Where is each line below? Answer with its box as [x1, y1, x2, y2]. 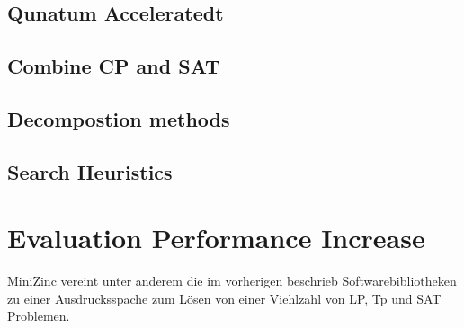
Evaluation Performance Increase [7, 219, 425, 256]
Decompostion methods [7, 104, 230, 132]
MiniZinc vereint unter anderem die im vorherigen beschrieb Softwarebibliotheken [7, 271, 457, 290]
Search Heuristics [7, 157, 173, 185]
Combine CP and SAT [7, 52, 220, 80]
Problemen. [7, 306, 70, 325]
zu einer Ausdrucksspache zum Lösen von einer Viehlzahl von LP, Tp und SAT [7, 288, 442, 307]
